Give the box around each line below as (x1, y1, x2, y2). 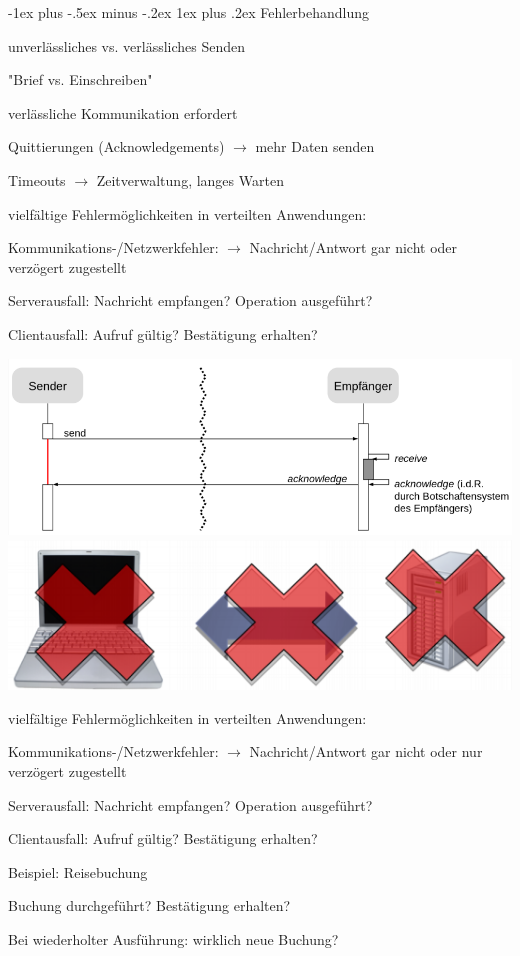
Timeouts (8, 169, 66, 190)
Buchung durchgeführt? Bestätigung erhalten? (8, 895, 291, 916)
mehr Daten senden (255, 136, 375, 157)
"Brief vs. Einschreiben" (8, 69, 153, 90)
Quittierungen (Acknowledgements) (8, 136, 225, 157)
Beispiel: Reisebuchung (8, 861, 148, 882)
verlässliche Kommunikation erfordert (8, 102, 238, 123)
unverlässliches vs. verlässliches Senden (8, 35, 246, 56)
